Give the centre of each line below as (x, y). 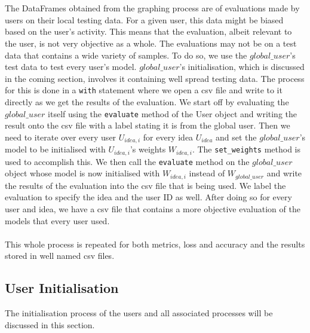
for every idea (168, 137)
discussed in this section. (50, 324)
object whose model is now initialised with (82, 173)
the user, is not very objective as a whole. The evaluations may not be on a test (151, 43)
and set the (236, 137)
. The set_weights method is (246, 149)
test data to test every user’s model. (71, 67)
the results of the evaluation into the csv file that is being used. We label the (145, 185)
